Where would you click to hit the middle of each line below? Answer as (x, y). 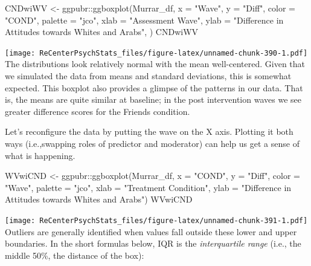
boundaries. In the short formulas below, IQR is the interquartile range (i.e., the (153, 243)
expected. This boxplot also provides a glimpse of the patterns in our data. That (154, 87)
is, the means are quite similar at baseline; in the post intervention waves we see (153, 99)
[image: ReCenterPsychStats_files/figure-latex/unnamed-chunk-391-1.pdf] (156, 220)
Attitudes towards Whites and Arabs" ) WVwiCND (99, 199)
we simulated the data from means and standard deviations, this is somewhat (148, 76)
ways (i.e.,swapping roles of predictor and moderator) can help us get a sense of (152, 143)
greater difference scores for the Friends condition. (98, 111)
